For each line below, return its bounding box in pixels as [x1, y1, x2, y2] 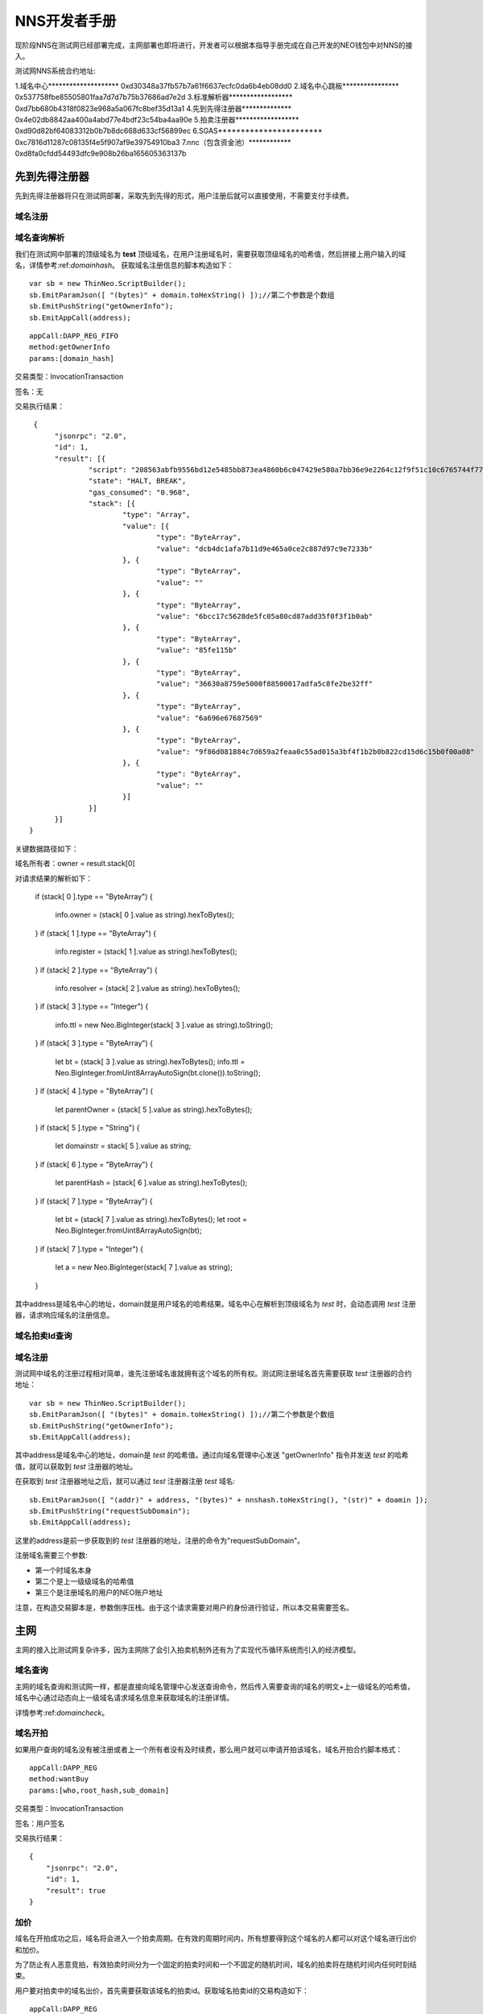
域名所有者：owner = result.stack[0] [14, 859, 136, 868]
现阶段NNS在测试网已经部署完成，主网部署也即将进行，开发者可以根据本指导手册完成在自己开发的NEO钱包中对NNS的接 [14, 40, 413, 50]
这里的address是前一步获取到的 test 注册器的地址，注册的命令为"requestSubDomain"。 [14, 1535, 305, 1545]
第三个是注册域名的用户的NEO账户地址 [35, 1588, 163, 1598]
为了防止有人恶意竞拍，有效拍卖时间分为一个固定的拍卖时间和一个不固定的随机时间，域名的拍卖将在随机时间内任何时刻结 [14, 1959, 417, 1969]
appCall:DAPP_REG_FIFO [29, 331, 119, 341]
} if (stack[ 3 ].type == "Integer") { [35, 1001, 149, 1011]
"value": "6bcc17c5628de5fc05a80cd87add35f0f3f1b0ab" [155, 612, 374, 620]
